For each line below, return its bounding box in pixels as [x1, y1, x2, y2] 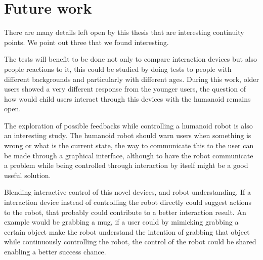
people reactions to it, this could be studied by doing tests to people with [4, 63, 232, 74]
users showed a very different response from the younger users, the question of [4, 83, 246, 94]
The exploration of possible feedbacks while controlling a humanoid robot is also [4, 120, 253, 131]
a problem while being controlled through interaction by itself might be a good [4, 160, 248, 170]
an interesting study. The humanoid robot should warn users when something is [4, 130, 251, 141]
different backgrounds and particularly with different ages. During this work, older [4, 73, 259, 84]
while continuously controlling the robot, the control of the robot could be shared [4, 236, 256, 247]
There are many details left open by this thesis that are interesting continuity [4, 27, 244, 37]
